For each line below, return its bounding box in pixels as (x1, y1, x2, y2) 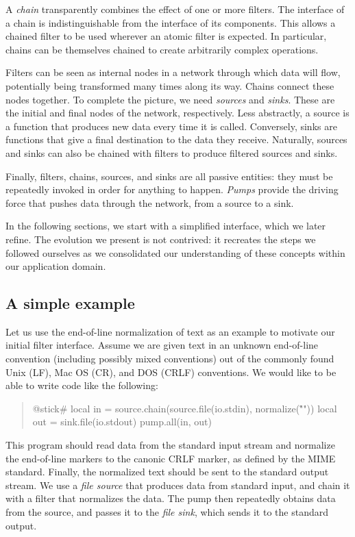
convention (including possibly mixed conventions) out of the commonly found (5, 351, 334, 366)
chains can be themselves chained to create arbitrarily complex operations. (5, 42, 319, 56)
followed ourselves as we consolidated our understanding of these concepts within (5, 245, 345, 260)
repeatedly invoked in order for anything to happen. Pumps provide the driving (5, 182, 339, 197)
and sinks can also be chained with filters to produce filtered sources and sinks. (5, 145, 338, 160)
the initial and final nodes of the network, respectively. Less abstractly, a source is (5, 105, 350, 120)
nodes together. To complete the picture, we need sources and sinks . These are (5, 92, 335, 106)
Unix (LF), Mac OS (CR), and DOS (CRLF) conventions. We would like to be (5, 364, 336, 379)
